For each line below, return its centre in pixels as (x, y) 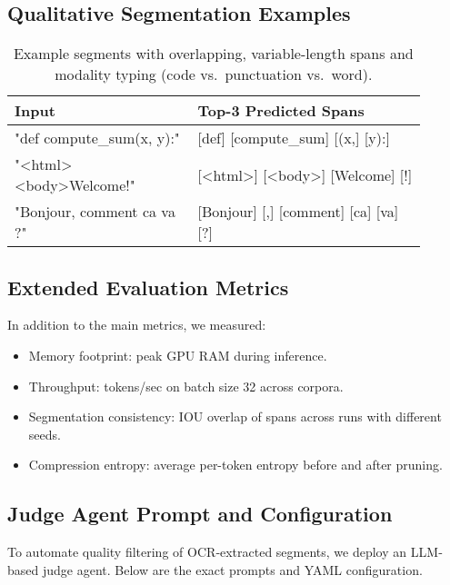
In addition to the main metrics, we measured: (137, 325)
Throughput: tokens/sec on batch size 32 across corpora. (186, 386)
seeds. (45, 434)
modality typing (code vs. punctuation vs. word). (214, 74)
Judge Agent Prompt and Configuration (200, 514)
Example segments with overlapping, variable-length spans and (213, 54)
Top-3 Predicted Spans (281, 111)
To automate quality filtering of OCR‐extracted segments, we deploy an (207, 552)
